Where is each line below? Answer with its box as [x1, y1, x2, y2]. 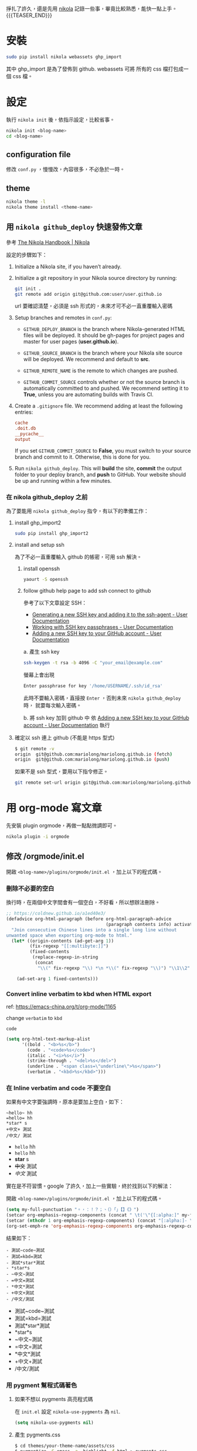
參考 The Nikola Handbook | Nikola [6, 239, 90, 246]
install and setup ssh [14, 541, 64, 549]
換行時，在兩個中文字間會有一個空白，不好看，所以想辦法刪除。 [6, 899, 160, 906]
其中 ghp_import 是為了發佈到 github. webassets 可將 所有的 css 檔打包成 [6, 65, 184, 72]
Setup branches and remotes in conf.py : [14, 314, 113, 322]
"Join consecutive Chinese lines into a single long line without [11, 927, 177, 933]
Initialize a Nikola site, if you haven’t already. [14, 263, 122, 270]
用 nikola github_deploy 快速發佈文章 [6, 222, 142, 232]
